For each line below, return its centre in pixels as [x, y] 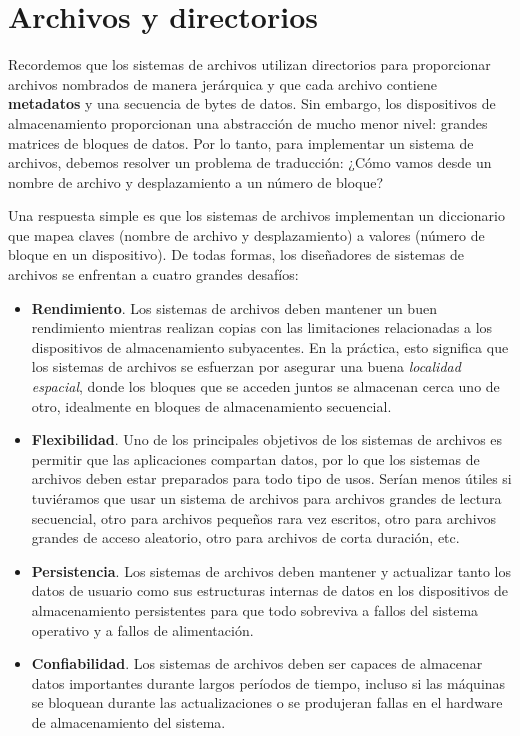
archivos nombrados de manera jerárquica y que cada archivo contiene [222, 83]
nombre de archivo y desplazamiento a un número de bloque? [196, 181]
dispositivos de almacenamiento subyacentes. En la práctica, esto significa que [270, 346]
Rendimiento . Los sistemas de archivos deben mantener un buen [234, 307]
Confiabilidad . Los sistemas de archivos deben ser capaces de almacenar [257, 663]
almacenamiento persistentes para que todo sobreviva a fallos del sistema [255, 609]
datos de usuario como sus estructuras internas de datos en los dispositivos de [270, 590]
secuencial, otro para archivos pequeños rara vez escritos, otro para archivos [264, 517]
